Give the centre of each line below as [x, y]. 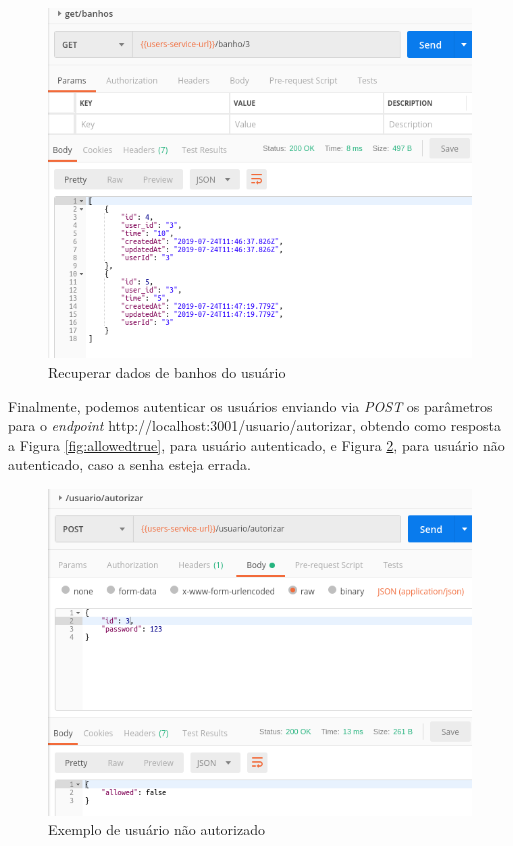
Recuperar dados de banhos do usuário [167, 372]
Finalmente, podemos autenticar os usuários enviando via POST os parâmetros [250, 405]
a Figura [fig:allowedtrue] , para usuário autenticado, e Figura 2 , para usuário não [256, 444]
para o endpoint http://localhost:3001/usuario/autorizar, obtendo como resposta [255, 425]
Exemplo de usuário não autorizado [156, 829]
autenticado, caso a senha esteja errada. [129, 464]
